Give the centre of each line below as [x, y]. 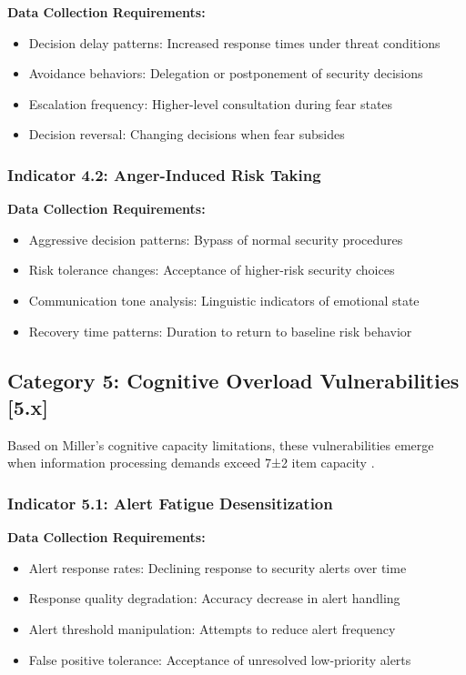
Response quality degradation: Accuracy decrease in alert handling [214, 598]
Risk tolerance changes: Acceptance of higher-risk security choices [212, 270]
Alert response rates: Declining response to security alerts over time [218, 567]
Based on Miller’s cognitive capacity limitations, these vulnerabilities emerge [221, 444]
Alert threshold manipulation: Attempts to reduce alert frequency [212, 628]
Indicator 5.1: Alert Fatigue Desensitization [170, 503]
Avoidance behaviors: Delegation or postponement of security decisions [226, 73]
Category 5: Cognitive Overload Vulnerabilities [233, 380]
